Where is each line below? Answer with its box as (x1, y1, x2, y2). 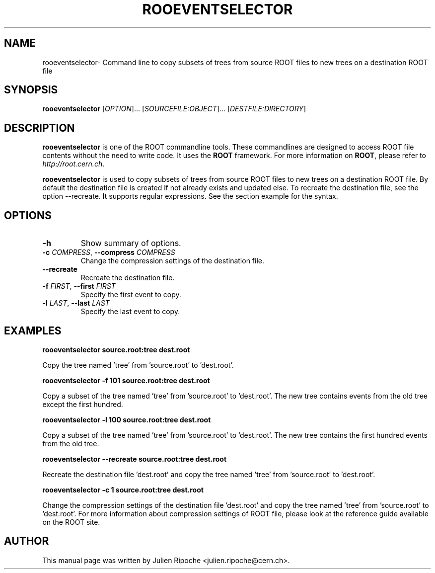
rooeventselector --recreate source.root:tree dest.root (42, 454, 227, 463)
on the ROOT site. (42, 517, 100, 526)
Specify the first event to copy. (80, 290, 181, 299)
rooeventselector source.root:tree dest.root (42, 345, 190, 354)
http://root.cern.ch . (42, 160, 105, 168)
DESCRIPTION (4, 121, 75, 134)
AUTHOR (4, 535, 49, 548)
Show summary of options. (80, 238, 181, 248)
